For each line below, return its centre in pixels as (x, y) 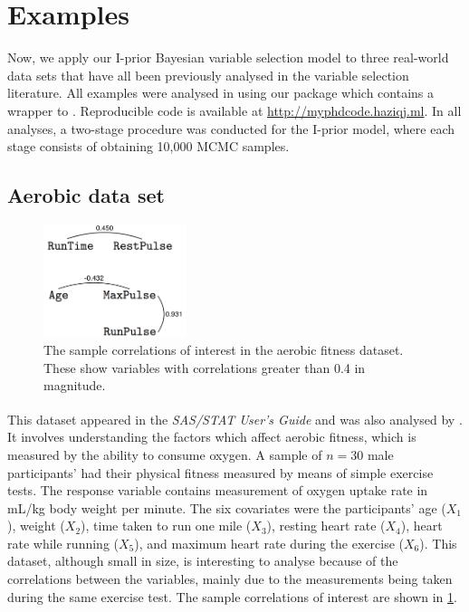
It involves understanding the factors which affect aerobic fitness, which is (212, 437)
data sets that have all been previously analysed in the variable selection (208, 75)
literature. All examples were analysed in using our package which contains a (221, 93)
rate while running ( (63, 543)
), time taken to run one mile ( (166, 526)
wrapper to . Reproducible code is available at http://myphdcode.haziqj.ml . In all (234, 110)
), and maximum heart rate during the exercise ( (269, 543)
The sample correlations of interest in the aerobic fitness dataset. (224, 350)
